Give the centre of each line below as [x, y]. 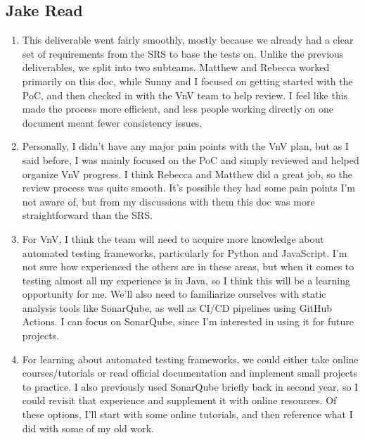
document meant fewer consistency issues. [112, 122]
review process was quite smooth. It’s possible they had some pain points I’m [189, 188]
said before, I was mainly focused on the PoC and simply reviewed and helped [191, 159]
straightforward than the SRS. [87, 215]
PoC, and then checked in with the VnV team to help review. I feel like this [185, 95]
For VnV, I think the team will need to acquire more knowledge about [173, 238]
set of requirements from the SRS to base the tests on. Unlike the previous [183, 53]
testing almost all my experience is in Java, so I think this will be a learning [186, 280]
